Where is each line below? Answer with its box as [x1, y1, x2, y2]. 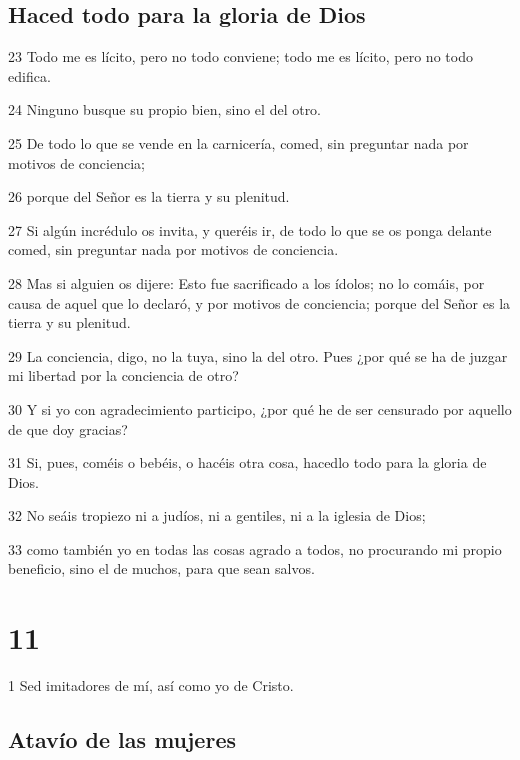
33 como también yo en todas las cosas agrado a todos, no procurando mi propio [8, 538, 502, 559]
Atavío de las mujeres [8, 724, 236, 755]
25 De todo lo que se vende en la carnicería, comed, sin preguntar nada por [8, 132, 469, 153]
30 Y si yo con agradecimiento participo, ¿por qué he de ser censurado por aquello [8, 398, 512, 419]
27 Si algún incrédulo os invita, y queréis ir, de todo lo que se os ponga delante [8, 219, 492, 240]
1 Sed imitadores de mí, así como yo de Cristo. [8, 675, 294, 696]
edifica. [8, 65, 51, 86]
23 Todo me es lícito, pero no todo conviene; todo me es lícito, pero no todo [8, 46, 473, 67]
